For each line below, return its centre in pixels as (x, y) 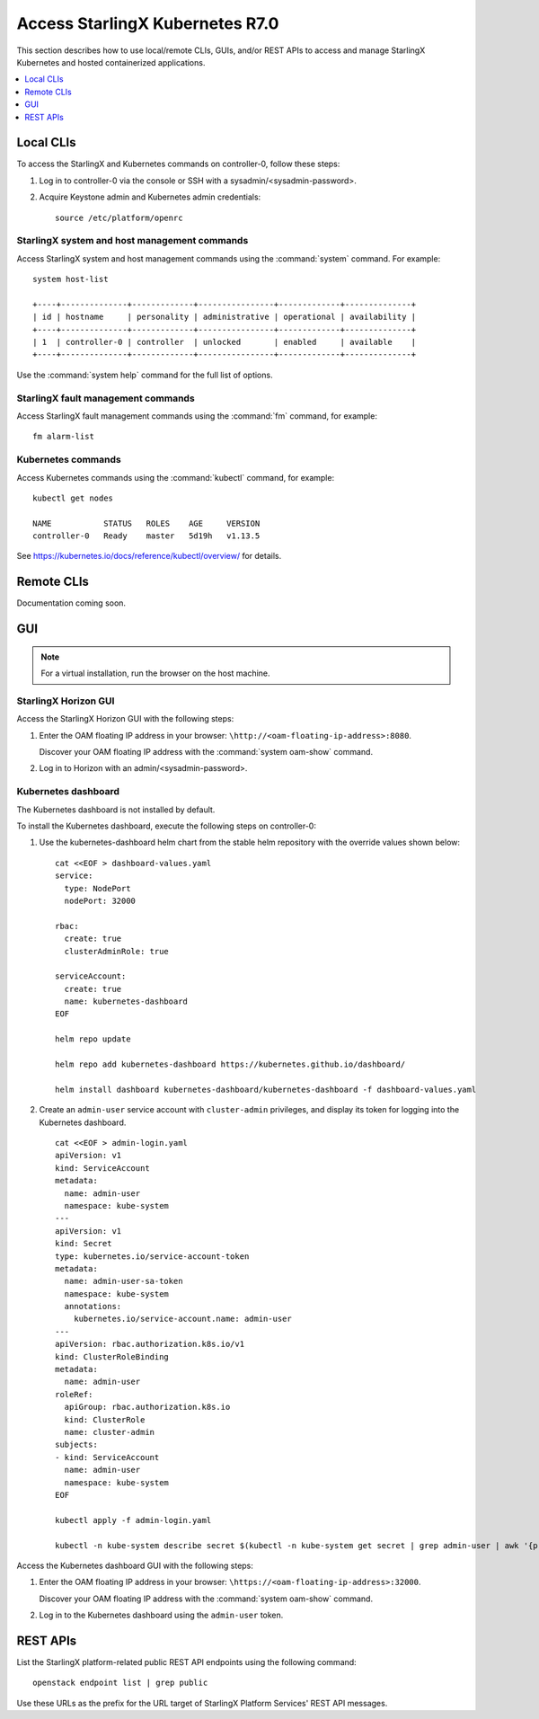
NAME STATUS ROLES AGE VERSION (146, 523)
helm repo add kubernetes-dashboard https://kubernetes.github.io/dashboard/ (230, 1064)
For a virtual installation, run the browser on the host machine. (155, 673)
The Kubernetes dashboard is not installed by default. (116, 810)
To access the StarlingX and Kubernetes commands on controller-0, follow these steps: (178, 164)
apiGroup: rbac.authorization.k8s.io (147, 1407)
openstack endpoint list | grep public (120, 1683)
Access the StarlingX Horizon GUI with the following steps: (125, 719)
